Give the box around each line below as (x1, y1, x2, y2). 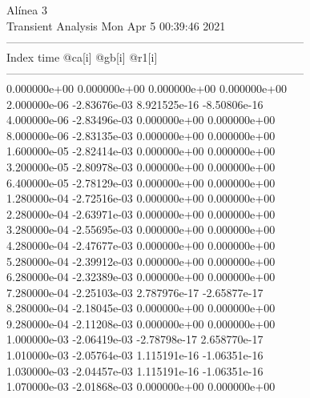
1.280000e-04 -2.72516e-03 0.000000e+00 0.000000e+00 (6, 190, 276, 207)
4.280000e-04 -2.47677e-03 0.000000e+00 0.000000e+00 (6, 236, 276, 253)
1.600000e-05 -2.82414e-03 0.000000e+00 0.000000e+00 (6, 143, 276, 159)
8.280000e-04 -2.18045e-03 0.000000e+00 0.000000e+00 (6, 300, 276, 316)
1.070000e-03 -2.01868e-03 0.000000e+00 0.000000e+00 (6, 378, 276, 395)
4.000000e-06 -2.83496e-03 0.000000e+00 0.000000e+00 (6, 111, 276, 128)
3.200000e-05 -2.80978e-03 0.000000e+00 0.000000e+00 (6, 158, 276, 175)
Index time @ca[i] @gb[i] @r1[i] (6, 48, 158, 65)
